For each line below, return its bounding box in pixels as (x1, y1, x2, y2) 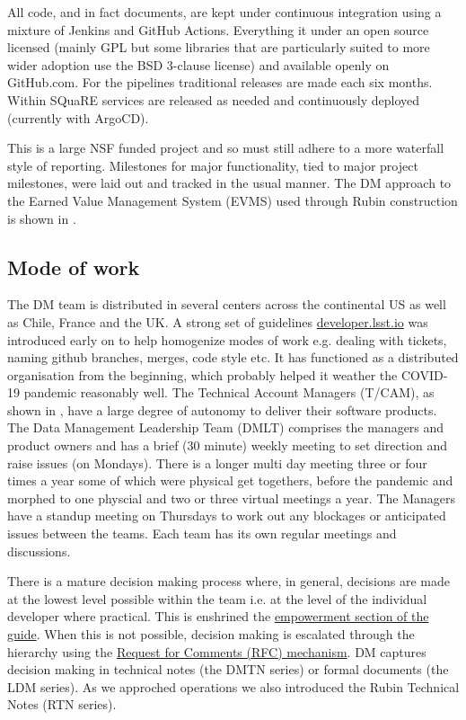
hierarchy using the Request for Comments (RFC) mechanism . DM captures (7, 642, 426, 661)
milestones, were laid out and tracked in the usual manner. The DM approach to (7, 173, 452, 192)
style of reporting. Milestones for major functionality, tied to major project (7, 156, 418, 174)
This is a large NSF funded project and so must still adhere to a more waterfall (7, 138, 444, 157)
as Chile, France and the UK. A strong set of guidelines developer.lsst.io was (7, 312, 428, 331)
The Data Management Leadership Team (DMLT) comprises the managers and (7, 418, 444, 437)
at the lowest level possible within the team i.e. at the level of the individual (7, 589, 427, 608)
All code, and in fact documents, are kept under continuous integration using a (7, 3, 442, 21)
